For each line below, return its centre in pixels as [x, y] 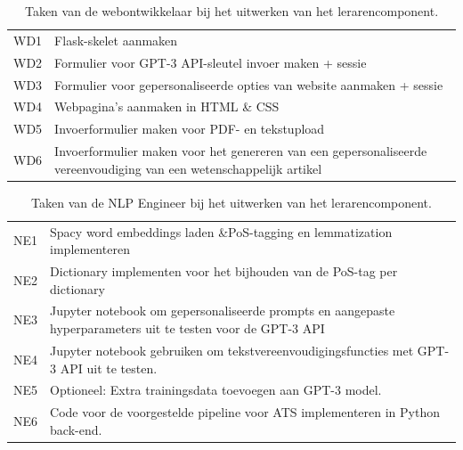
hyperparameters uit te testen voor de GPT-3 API [187, 328]
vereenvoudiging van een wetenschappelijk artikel [188, 168]
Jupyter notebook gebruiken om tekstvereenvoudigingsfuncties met [232, 350]
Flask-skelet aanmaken [116, 40]
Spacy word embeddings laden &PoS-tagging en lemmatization [221, 231]
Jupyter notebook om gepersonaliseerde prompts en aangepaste [223, 311]
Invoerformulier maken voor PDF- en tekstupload [190, 129]
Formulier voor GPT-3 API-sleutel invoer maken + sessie [211, 62]
